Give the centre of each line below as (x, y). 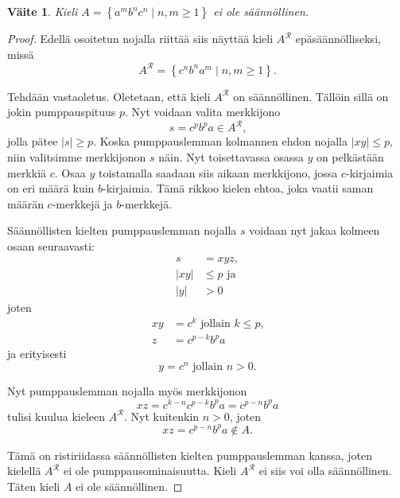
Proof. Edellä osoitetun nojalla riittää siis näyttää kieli (140, 38)
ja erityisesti (37, 354)
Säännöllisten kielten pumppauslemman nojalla (122, 230)
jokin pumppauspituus (62, 112)
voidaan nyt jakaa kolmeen (315, 230)
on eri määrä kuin (51, 188)
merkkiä (27, 172)
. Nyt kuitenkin (161, 416)
